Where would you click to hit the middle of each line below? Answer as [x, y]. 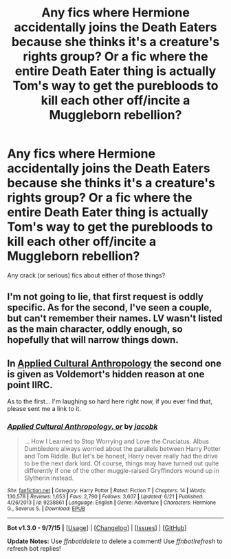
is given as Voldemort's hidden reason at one [106, 374]
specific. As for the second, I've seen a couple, [110, 308]
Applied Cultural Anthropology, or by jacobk [82, 427]
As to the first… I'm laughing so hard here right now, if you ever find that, [110, 401]
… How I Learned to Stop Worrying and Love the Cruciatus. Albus [117, 441]
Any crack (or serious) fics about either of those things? [86, 275]
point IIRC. [30, 384]
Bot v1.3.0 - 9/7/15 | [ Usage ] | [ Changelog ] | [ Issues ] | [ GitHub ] [97, 528]
